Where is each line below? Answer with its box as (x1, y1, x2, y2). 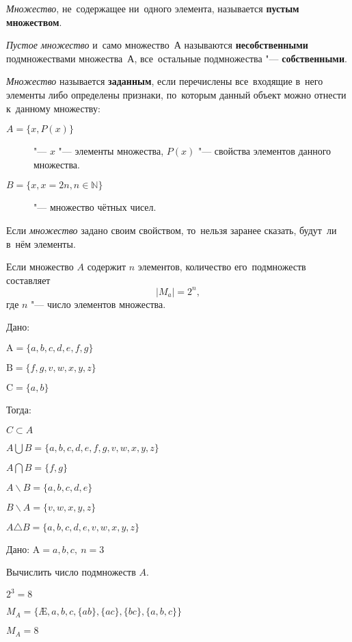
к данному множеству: (6, 101, 100, 115)
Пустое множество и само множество (6, 38, 170, 52)
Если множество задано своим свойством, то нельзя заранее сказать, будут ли (6, 222, 337, 237)
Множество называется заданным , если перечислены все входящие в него (6, 74, 323, 88)
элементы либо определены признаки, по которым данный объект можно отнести (6, 87, 347, 101)
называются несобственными (184, 38, 308, 52)
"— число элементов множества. (31, 296, 166, 311)
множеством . (6, 14, 62, 29)
